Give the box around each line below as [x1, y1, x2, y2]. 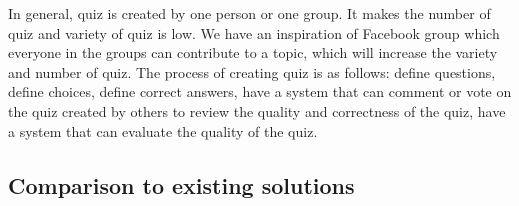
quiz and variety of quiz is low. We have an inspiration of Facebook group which [8, 22, 500, 43]
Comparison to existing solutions [8, 169, 355, 200]
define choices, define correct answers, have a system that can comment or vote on [8, 81, 512, 102]
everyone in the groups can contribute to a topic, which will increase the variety [8, 42, 498, 63]
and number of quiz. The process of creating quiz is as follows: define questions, [8, 61, 496, 82]
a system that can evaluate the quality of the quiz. [8, 120, 318, 141]
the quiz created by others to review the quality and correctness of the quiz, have [8, 100, 506, 121]
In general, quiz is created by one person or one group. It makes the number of [8, 3, 491, 23]
